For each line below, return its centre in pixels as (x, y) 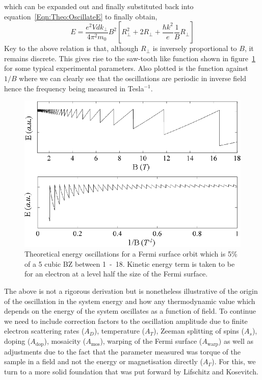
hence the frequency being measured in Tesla (74, 88)
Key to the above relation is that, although (71, 48)
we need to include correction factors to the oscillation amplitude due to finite (126, 321)
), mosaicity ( (65, 341)
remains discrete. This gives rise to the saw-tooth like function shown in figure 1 (130, 58)
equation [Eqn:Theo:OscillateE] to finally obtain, (81, 16)
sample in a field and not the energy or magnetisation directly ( (103, 361)
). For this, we (234, 361)
